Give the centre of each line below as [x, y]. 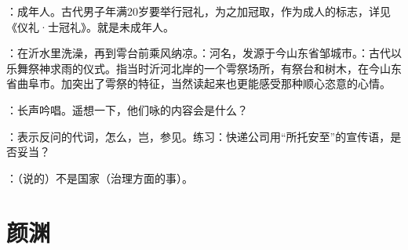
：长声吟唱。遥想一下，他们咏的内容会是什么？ [127, 109]
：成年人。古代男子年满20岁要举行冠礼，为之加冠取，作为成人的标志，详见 [199, 11]
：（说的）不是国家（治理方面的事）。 [100, 178]
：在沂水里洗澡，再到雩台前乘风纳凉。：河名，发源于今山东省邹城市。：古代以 [204, 53]
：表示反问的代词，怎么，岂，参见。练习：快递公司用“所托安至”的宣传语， [199, 136]
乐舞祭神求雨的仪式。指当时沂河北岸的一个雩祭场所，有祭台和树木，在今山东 [204, 68]
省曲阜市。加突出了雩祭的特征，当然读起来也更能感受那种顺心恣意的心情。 [199, 83]
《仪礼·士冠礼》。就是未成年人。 [90, 26]
